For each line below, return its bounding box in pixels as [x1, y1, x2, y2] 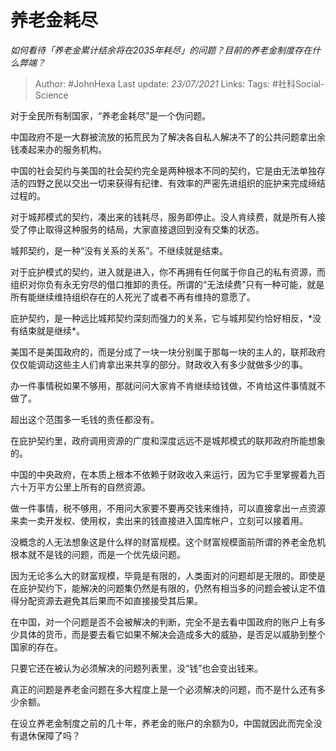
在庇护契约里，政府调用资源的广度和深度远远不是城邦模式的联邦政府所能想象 [10, 434, 326, 446]
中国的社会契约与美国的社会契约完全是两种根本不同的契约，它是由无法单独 [10, 164, 317, 176]
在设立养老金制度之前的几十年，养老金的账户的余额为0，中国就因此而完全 [10, 717, 314, 729]
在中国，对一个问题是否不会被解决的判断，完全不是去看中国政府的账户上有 [10, 616, 317, 628]
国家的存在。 [10, 641, 63, 653]
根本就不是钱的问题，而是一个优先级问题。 [10, 548, 186, 560]
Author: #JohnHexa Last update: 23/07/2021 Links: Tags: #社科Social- [34, 77, 325, 90]
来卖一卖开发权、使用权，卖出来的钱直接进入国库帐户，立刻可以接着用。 [10, 514, 308, 526]
